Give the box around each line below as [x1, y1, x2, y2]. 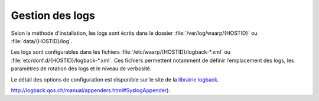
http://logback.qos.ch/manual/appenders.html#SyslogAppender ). [11, 86, 171, 94]
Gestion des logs [11, 9, 96, 22]
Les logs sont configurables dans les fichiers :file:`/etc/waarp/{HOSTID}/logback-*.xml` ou [11, 48, 230, 56]
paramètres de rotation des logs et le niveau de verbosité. [11, 65, 152, 72]
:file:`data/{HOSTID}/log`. [11, 37, 73, 44]
